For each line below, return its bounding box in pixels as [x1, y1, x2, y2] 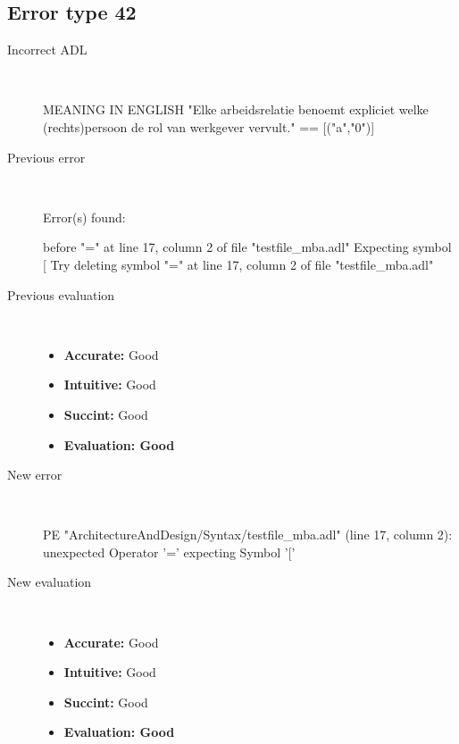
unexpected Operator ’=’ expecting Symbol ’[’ [43, 542, 296, 561]
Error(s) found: [43, 207, 126, 226]
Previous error [7, 147, 86, 166]
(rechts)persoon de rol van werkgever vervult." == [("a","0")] [43, 117, 375, 136]
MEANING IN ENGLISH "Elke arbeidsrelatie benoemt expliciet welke [43, 100, 429, 119]
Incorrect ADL [7, 40, 88, 59]
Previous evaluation [7, 285, 115, 304]
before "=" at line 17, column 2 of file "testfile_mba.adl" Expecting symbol [43, 238, 452, 256]
